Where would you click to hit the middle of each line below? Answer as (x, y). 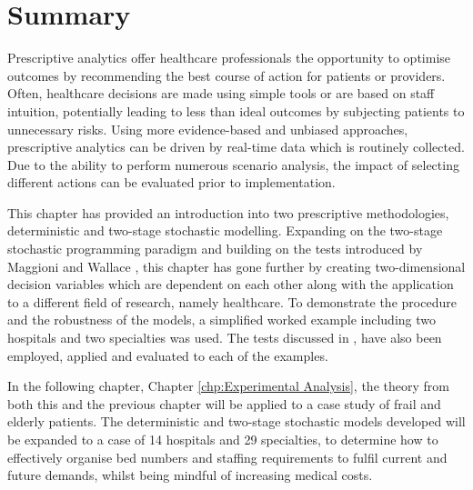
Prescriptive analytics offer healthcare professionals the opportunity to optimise (229, 58)
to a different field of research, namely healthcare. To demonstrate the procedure (232, 301)
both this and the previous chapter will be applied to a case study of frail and (224, 403)
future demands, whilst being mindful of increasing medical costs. (190, 475)
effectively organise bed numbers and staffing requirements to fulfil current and (227, 457)
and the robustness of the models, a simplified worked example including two (222, 320)
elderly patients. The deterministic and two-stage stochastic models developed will (236, 421)
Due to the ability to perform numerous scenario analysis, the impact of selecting (233, 164)
